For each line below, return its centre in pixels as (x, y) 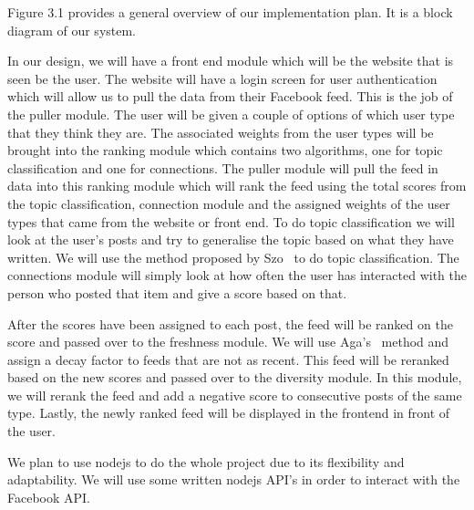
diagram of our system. (72, 30)
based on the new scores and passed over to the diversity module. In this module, (235, 377)
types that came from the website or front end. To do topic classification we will (231, 221)
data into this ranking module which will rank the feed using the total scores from (237, 186)
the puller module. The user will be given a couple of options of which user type (231, 114)
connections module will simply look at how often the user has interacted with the (237, 275)
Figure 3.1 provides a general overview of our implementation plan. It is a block (230, 12)
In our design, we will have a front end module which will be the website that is (231, 61)
